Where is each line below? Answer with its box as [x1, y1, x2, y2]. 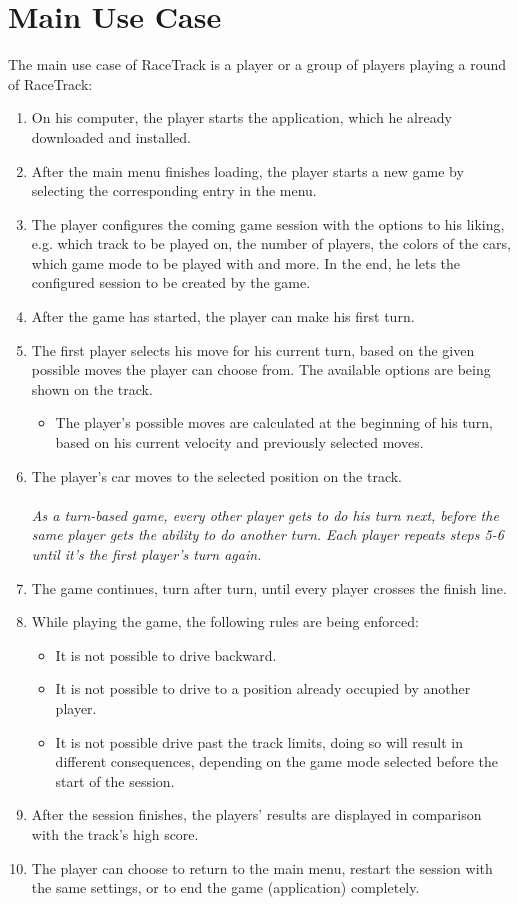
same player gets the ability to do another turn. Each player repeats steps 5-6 [31, 524, 504, 545]
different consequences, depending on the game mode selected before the [55, 751, 499, 772]
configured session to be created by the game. [31, 272, 311, 293]
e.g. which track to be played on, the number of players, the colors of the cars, [31, 233, 511, 254]
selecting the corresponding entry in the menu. [31, 180, 317, 201]
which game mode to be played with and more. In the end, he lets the [31, 252, 461, 273]
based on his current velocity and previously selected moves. [55, 432, 424, 453]
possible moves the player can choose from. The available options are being [31, 359, 491, 380]
